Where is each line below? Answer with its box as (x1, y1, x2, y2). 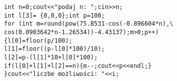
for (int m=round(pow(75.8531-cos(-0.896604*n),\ (4, 20, 173, 28)
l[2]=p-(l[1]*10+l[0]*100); (4, 53, 98, 61)
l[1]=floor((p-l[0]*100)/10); (4, 45, 105, 53)
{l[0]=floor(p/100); (4, 37, 73, 44)
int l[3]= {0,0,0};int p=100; (4, 12, 105, 19)
